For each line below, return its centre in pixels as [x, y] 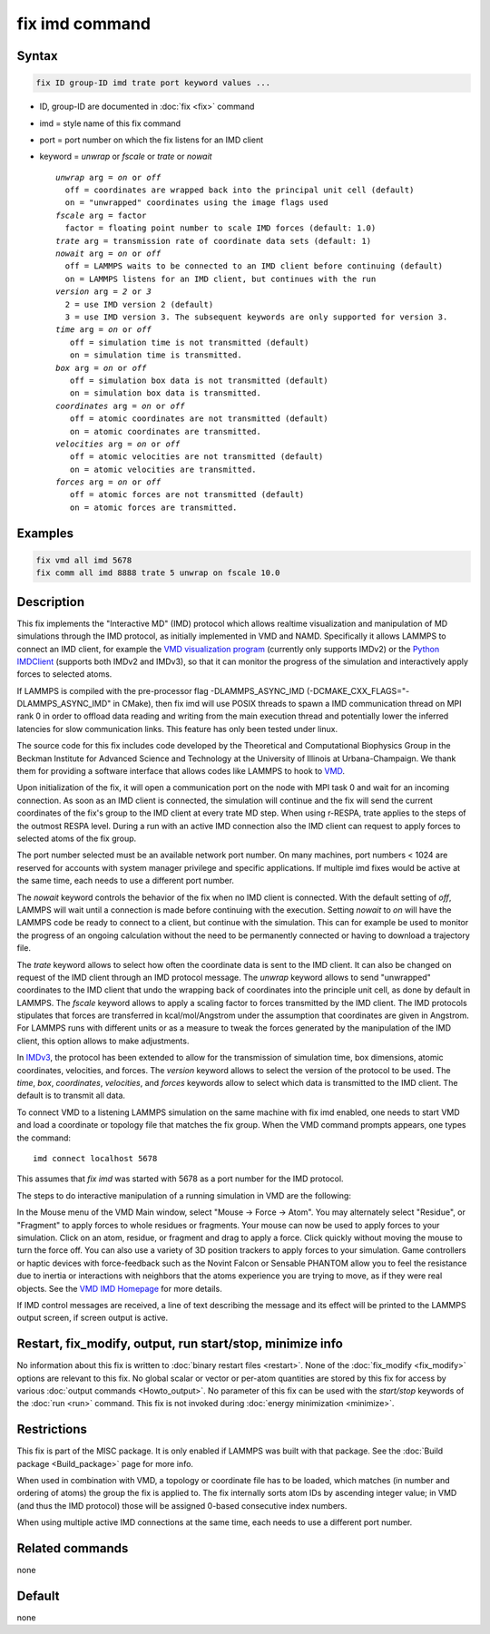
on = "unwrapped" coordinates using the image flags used [196, 203]
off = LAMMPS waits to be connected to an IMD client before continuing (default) [254, 266]
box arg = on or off [101, 368]
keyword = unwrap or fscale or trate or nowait [126, 157]
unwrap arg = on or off [108, 177]
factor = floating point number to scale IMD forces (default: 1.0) [220, 228]
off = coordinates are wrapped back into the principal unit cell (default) [240, 190]
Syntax [37, 56]
